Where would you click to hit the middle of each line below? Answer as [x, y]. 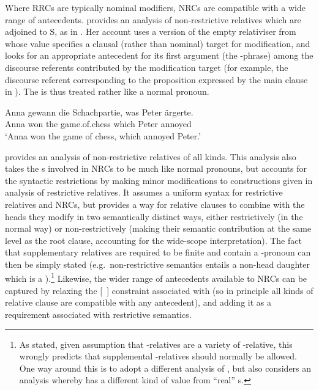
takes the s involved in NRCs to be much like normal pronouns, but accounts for [156, 168]
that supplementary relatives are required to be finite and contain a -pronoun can [158, 252]
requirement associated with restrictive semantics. [98, 314]
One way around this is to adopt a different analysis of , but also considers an [165, 368]
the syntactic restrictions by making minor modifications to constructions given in [159, 180]
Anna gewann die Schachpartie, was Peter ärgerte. [99, 112]
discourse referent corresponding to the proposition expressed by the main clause [156, 79]
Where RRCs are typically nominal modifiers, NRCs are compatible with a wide [155, 7]
